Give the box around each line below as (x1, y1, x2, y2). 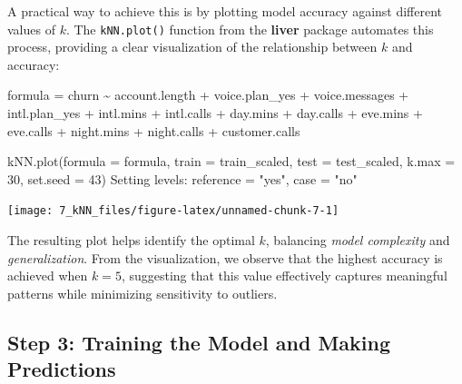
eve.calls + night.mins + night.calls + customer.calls (7, 121, 300, 140)
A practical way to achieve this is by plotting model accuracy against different (7, 2, 443, 20)
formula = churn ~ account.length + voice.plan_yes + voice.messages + (7, 85, 409, 104)
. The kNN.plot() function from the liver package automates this (65, 19, 434, 38)
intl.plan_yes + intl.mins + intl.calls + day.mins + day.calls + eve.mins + (7, 103, 423, 123)
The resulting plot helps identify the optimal (7, 231, 255, 250)
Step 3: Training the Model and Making (7, 328, 391, 356)
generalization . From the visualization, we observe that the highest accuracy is (7, 248, 443, 267)
